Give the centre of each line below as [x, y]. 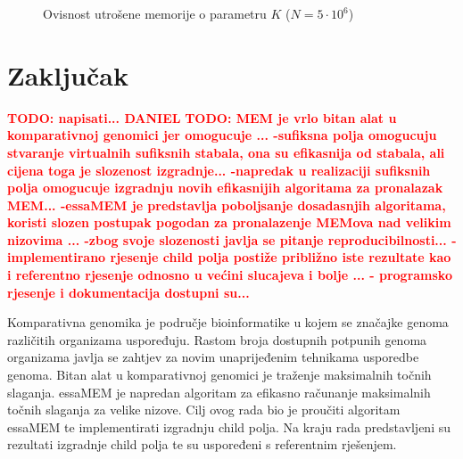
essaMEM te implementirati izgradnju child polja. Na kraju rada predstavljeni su [229, 426]
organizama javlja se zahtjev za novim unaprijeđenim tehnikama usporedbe [213, 357]
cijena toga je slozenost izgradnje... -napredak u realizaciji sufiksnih [219, 170]
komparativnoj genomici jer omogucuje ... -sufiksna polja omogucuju [222, 135]
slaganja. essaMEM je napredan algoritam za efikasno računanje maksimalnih [219, 392]
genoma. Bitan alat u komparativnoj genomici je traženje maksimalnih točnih [219, 375]
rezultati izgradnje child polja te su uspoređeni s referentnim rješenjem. [202, 444]
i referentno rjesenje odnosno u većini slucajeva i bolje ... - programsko [230, 275]
